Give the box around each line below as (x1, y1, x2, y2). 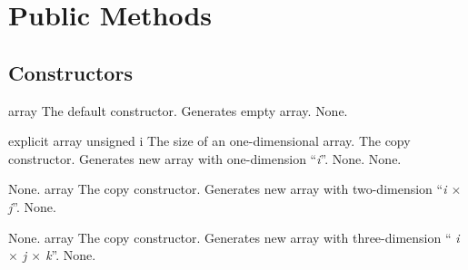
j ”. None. (8, 197, 56, 216)
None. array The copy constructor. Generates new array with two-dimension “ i (8, 179, 447, 198)
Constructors (8, 58, 133, 86)
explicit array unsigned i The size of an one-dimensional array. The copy (8, 131, 411, 150)
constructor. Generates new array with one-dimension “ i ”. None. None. (8, 149, 402, 168)
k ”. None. (45, 246, 96, 265)
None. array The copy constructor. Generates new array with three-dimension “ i (8, 227, 460, 246)
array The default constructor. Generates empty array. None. (8, 101, 348, 120)
